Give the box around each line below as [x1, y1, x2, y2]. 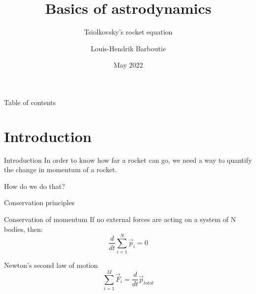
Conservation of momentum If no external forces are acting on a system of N [4, 214, 236, 224]
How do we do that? [4, 181, 65, 191]
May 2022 [113, 60, 143, 70]
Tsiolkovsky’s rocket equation [84, 27, 173, 37]
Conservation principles [4, 197, 74, 208]
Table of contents [4, 97, 56, 107]
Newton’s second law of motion [4, 260, 98, 270]
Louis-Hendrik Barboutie [90, 43, 166, 53]
